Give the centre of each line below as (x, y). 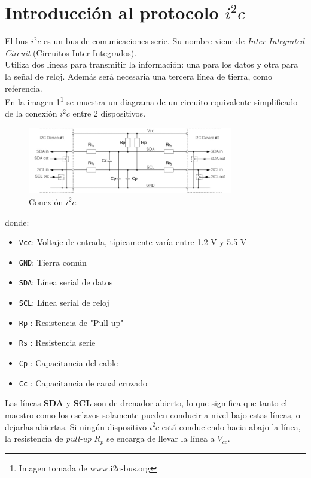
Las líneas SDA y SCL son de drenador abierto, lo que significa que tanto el (146, 403)
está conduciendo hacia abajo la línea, (231, 426)
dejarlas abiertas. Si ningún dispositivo (76, 426)
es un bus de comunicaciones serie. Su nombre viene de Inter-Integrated (174, 41)
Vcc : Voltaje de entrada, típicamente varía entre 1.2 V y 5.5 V (133, 242)
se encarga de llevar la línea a (161, 438)
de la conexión (31, 113)
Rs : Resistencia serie (57, 342)
